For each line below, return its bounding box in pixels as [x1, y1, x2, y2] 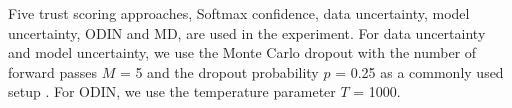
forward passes [8, 61, 97, 82]
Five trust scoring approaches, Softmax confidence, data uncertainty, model [8, 3, 470, 23]
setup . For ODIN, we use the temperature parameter [8, 81, 336, 102]
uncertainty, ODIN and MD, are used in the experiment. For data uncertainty [8, 22, 486, 43]
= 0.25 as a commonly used [335, 61, 504, 82]
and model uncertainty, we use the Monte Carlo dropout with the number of [8, 42, 477, 63]
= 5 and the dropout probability [119, 61, 319, 82]
